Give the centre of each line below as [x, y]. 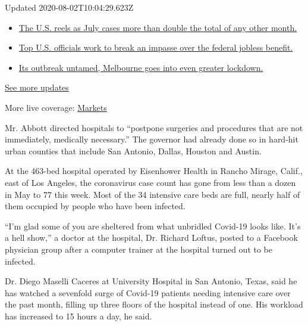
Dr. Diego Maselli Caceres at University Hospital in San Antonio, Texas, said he [151, 281]
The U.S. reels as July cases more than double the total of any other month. [158, 27]
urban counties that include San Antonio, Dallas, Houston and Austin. [133, 150]
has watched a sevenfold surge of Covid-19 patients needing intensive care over [148, 292]
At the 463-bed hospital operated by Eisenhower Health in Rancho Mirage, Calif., [154, 171]
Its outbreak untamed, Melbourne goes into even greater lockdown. [141, 67]
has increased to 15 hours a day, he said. [78, 316]
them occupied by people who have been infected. [95, 206]
